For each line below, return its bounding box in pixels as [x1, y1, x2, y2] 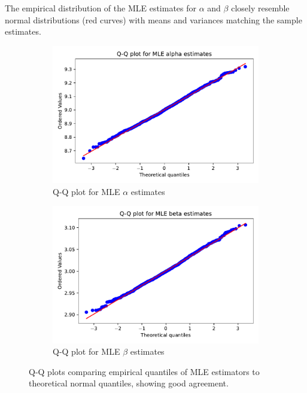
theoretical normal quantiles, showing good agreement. [29, 377, 229, 389]
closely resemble [231, 2, 290, 14]
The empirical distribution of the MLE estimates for [5, 2, 197, 14]
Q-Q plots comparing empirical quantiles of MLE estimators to [29, 365, 260, 377]
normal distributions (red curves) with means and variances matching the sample [5, 13, 302, 26]
